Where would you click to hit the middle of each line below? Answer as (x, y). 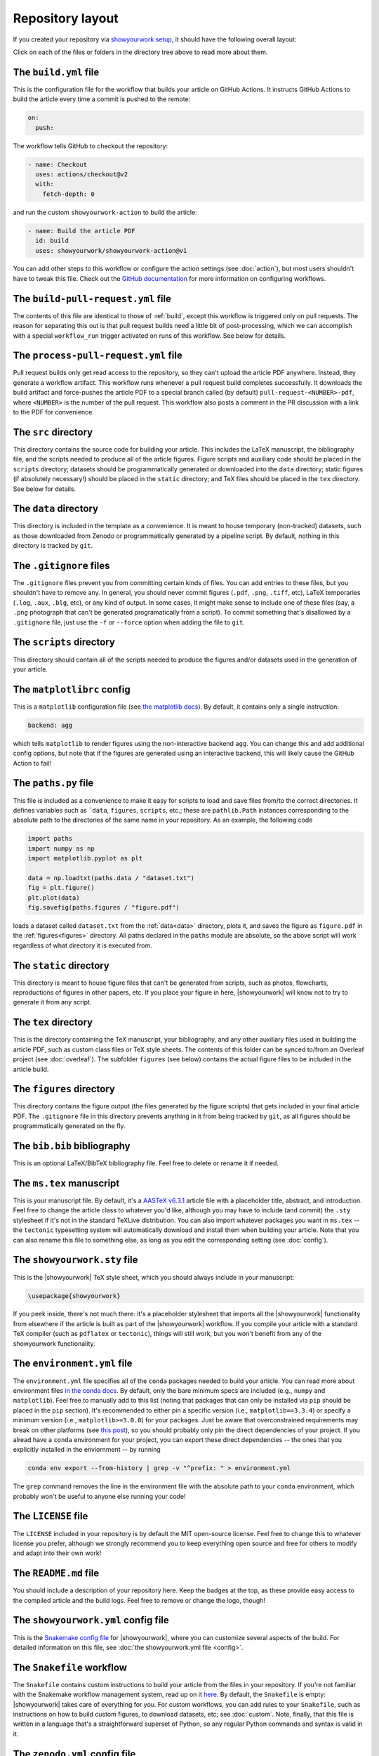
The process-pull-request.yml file (98, 356)
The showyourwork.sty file (75, 1260)
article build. (31, 1069)
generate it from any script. (52, 1002)
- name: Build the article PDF (82, 231)
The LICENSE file (51, 1516)
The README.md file (56, 1573)
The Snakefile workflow (70, 1667)
